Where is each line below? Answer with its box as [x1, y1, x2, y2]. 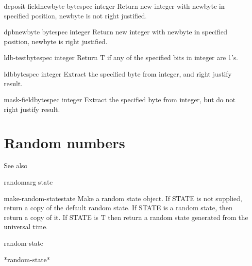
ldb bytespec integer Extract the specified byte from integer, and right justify [4, 68, 232, 78]
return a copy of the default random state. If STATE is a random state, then [4, 203, 233, 213]
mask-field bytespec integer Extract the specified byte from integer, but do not [4, 94, 235, 105]
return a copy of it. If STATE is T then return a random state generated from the [4, 212, 248, 222]
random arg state [4, 177, 53, 187]
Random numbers [4, 132, 125, 152]
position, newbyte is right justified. [4, 36, 108, 46]
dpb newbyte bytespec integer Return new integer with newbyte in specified [4, 27, 228, 37]
